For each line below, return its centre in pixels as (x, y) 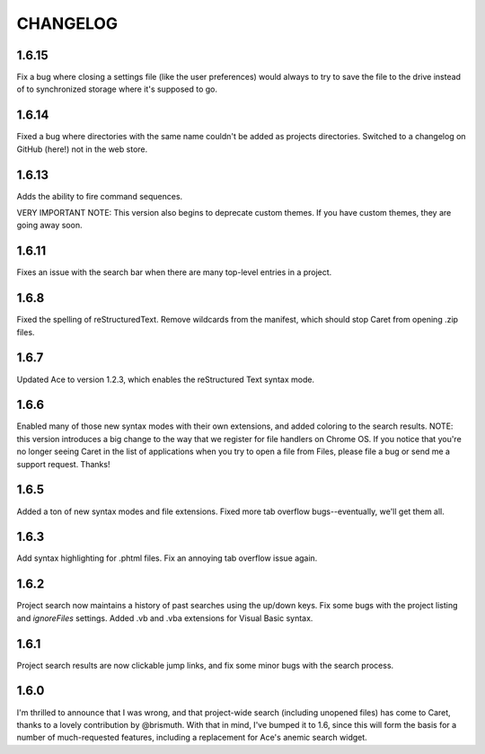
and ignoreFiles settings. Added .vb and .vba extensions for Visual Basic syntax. (165, 618)
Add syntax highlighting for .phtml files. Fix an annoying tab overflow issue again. (167, 558)
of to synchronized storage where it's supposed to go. (117, 89)
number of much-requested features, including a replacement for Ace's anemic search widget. (192, 738)
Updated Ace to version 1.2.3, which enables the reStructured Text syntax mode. (165, 379)
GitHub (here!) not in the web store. (82, 149)
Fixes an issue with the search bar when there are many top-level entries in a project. (174, 272)
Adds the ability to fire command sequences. (100, 196)
